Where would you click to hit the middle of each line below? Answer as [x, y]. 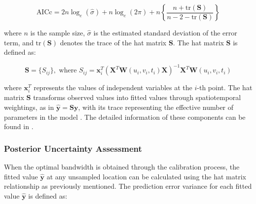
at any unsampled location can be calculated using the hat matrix [146, 176]
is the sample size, [58, 33]
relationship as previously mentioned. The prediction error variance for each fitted [128, 186]
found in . [19, 126]
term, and [19, 42]
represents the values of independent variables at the [113, 87]
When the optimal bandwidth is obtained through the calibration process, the [122, 167]
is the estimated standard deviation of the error [165, 33]
